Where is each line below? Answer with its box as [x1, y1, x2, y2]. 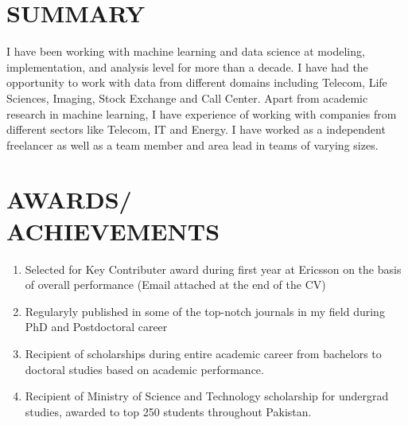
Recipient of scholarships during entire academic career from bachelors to [25, 345, 382, 361]
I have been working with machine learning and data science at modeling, [6, 43, 365, 60]
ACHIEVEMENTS [6, 214, 220, 247]
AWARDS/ [6, 183, 132, 216]
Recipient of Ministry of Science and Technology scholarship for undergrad [25, 388, 389, 404]
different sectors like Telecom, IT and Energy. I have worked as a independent [6, 121, 386, 138]
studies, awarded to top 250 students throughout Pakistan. [25, 403, 312, 419]
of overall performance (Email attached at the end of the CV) [25, 276, 326, 293]
